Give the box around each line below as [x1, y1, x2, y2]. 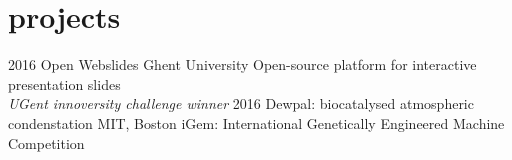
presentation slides [8, 73, 121, 94]
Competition [8, 132, 85, 153]
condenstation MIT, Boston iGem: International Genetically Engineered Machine [8, 112, 505, 133]
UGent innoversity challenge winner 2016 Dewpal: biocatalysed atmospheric [8, 93, 474, 114]
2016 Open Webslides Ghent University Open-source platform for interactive [8, 54, 477, 75]
